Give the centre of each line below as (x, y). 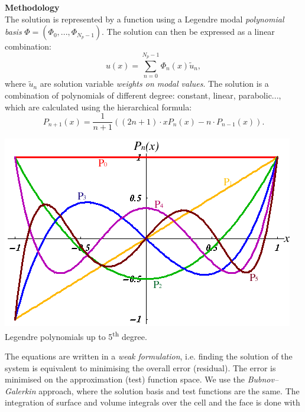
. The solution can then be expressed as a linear (188, 32)
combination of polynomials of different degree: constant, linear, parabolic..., (143, 95)
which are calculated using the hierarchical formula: (98, 107)
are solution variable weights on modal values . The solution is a (154, 84)
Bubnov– (263, 379)
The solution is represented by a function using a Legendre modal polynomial (145, 19)
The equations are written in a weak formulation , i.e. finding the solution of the (149, 356)
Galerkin (20, 390)
